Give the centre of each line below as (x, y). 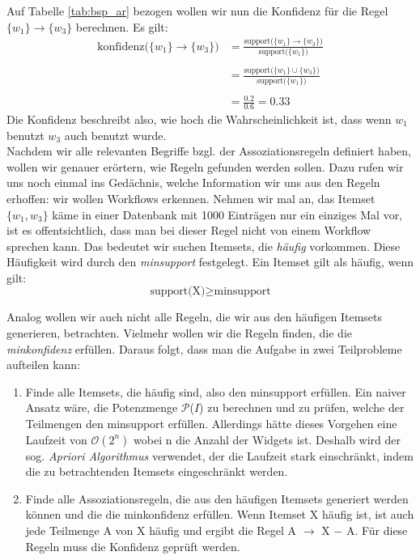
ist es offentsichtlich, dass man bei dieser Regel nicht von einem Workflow (189, 230)
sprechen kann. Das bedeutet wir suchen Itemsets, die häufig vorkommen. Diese (204, 246)
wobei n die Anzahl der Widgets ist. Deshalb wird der (267, 439)
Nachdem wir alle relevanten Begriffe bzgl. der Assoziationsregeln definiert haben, (209, 151)
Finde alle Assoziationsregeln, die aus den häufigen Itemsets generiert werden (217, 498)
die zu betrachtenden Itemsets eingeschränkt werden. (157, 471)
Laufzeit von (56, 439)
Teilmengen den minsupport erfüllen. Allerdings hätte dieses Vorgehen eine (211, 424)
